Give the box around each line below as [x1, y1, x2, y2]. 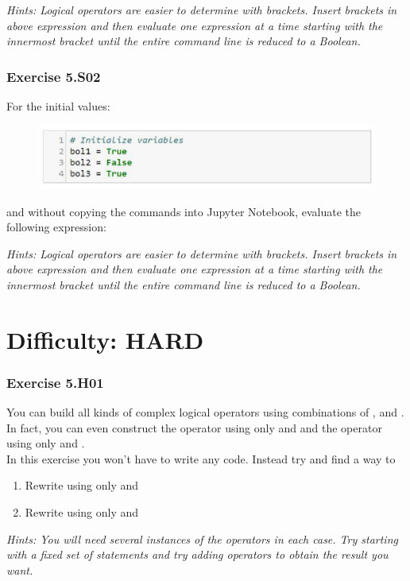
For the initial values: [6, 98, 110, 114]
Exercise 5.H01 [6, 372, 104, 392]
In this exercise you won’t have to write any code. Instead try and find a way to [6, 450, 396, 467]
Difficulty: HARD [6, 323, 204, 355]
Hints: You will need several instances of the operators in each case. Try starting [6, 530, 398, 547]
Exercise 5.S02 [6, 66, 101, 86]
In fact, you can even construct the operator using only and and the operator [6, 419, 382, 436]
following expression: [6, 219, 106, 235]
